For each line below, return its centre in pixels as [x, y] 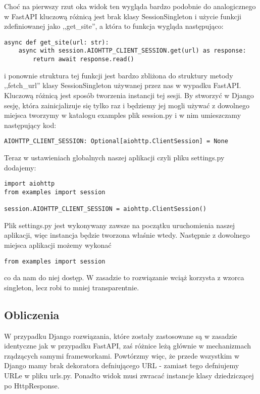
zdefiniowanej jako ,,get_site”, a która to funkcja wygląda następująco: [114, 26]
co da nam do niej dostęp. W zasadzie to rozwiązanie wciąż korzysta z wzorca [124, 277]
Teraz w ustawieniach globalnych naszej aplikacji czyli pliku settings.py [114, 157]
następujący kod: [30, 125]
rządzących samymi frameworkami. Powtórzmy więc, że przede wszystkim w [122, 355]
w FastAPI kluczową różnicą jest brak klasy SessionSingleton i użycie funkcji [123, 16]
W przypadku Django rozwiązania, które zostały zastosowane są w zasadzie [121, 336]
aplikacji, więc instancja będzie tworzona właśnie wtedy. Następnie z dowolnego [127, 235]
